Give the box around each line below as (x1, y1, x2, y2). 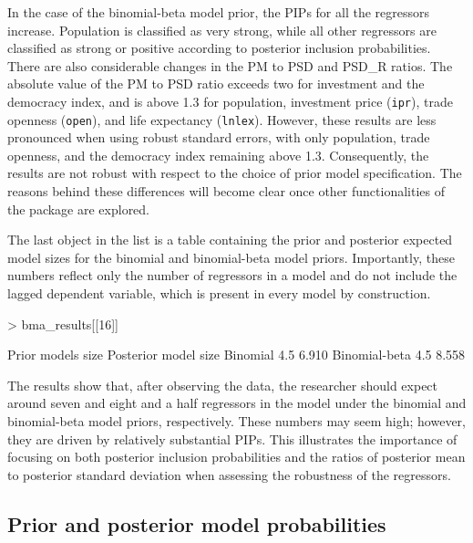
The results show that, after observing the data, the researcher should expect (7, 375, 438, 394)
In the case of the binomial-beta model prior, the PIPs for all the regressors (7, 3, 429, 21)
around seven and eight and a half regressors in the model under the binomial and (7, 393, 467, 412)
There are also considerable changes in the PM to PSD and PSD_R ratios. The (7, 56, 453, 75)
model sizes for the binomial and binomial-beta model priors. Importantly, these (7, 247, 455, 266)
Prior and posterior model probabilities (7, 509, 386, 538)
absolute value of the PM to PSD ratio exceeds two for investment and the (7, 74, 425, 93)
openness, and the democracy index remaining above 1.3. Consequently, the (7, 145, 429, 164)
